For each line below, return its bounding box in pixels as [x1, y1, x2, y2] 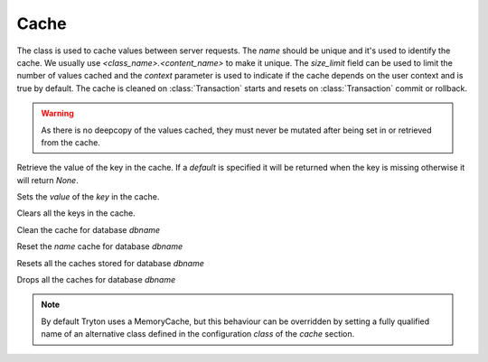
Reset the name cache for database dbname [16, 241, 183, 252]
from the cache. [41, 136, 101, 148]
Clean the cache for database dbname [16, 224, 161, 235]
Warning [41, 108, 74, 119]
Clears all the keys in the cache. [16, 208, 136, 218]
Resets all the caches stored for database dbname [16, 257, 205, 268]
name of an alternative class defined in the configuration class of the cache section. [41, 329, 355, 339]
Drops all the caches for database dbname [16, 274, 176, 285]
